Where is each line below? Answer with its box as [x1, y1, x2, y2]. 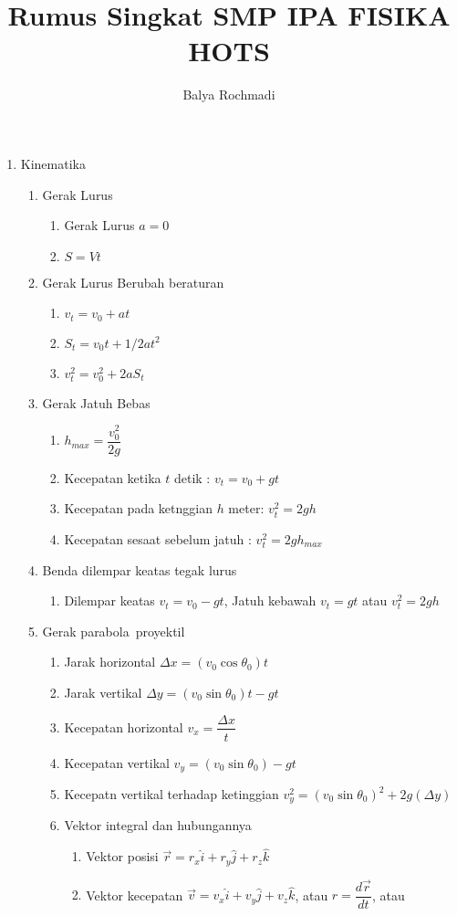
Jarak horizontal [64, 652, 156, 671]
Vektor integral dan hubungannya [64, 816, 252, 835]
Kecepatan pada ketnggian [64, 499, 213, 518]
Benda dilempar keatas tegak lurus [42, 560, 237, 579]
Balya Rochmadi [182, 85, 275, 104]
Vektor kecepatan [86, 885, 183, 904]
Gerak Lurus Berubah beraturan [42, 272, 224, 291]
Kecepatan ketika [64, 468, 161, 487]
